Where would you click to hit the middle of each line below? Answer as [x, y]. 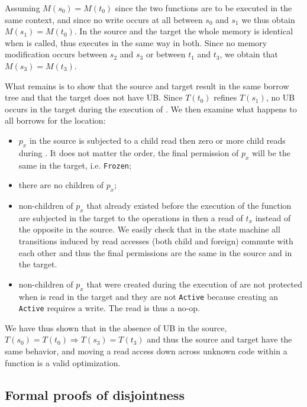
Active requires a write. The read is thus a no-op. [109, 308]
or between [166, 54]
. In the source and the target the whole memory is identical [184, 31]
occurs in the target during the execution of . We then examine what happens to [151, 109]
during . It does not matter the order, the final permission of [129, 152]
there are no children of [61, 185]
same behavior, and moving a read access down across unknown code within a [146, 351]
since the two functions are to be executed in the [203, 8]
